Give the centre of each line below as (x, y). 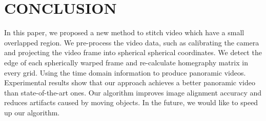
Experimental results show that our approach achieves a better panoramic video (130, 82)
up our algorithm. (32, 112)
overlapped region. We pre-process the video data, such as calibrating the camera (132, 42)
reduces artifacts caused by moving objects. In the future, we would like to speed (131, 102)
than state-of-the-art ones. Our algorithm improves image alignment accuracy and (133, 92)
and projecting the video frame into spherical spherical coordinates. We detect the (133, 52)
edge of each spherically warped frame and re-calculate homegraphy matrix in (126, 62)
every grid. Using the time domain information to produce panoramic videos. (125, 72)
